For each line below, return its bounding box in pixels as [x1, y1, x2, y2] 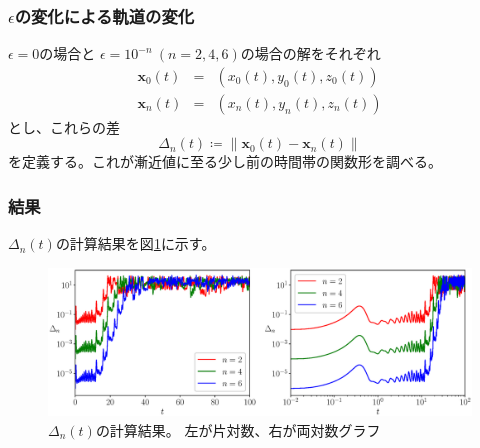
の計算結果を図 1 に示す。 [55, 233, 216, 254]
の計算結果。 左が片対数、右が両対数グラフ [95, 419, 381, 440]
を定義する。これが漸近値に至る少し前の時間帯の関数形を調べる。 [8, 151, 442, 172]
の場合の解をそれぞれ [240, 43, 381, 64]
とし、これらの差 [8, 116, 120, 137]
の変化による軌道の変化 [14, 3, 195, 28]
